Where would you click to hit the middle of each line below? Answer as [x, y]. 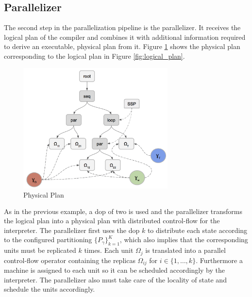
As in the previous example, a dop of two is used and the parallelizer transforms [123, 211]
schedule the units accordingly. [50, 289]
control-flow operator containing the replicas [70, 260]
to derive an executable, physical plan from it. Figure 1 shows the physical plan [122, 46]
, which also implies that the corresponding [184, 239]
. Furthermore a [219, 260]
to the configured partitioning [48, 239]
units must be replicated [40, 250]
